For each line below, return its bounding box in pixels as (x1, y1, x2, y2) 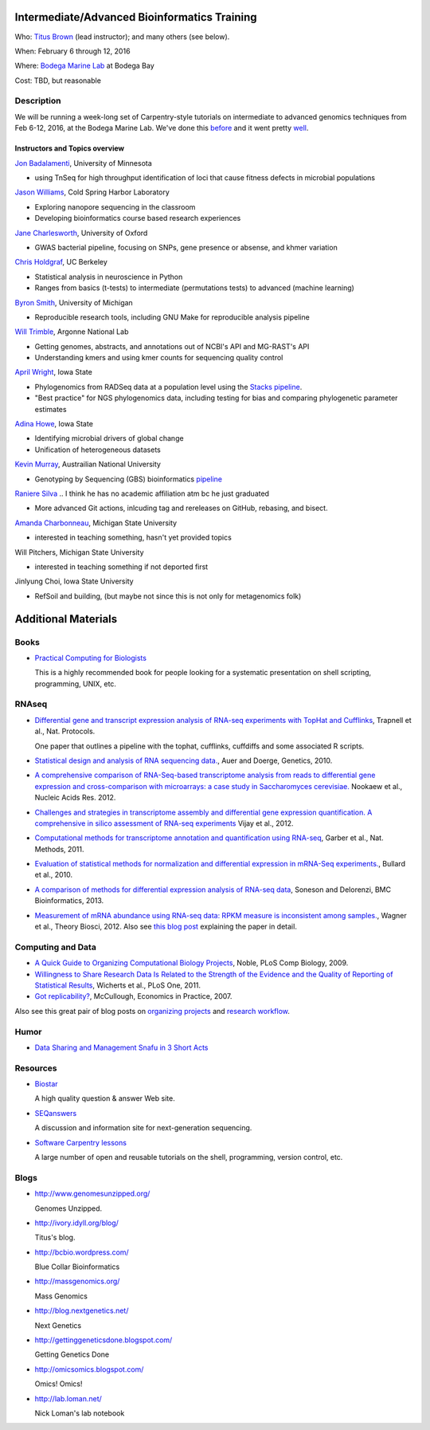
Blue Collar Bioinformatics (34, 1262, 120, 1271)
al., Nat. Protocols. (34, 726, 96, 737)
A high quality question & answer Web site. (34, 1094, 175, 1103)
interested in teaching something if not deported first (34, 562, 209, 572)
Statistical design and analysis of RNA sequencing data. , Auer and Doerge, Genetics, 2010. (34, 756, 333, 765)
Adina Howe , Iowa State (14, 419, 93, 429)
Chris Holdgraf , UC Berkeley (14, 257, 107, 267)
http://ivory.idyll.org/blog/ (34, 1218, 119, 1228)
